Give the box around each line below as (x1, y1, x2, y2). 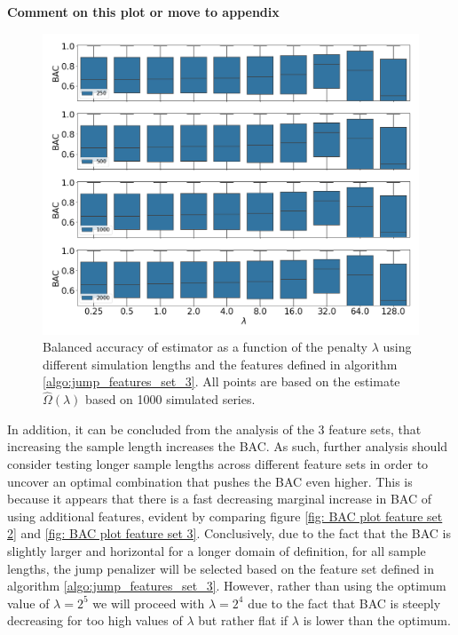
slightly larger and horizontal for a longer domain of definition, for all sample (7, 542, 426, 560)
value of (7, 593, 50, 612)
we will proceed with (92, 593, 205, 612)
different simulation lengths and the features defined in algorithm (43, 354, 398, 373)
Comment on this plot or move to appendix (7, 3, 280, 20)
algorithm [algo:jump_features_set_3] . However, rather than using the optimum (7, 576, 446, 595)
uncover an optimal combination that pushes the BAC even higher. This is (7, 472, 413, 490)
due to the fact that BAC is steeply (248, 593, 441, 612)
